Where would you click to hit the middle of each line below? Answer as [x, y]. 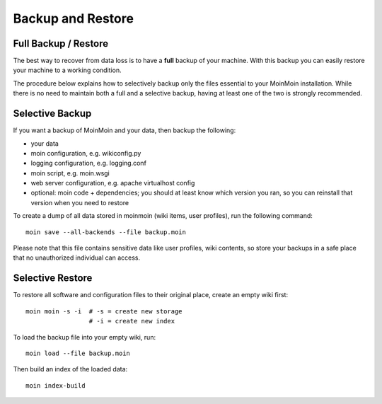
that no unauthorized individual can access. [77, 258]
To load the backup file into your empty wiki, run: [84, 337]
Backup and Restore [74, 18]
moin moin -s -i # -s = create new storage [104, 311]
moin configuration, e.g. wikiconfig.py [86, 153]
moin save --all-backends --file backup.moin [106, 232]
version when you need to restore [80, 202]
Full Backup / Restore [61, 44]
